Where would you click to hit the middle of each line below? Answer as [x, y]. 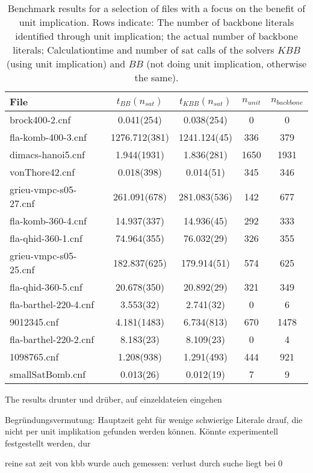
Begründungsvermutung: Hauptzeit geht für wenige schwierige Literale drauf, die [154, 419]
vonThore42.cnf [42, 172]
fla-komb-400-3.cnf [48, 137]
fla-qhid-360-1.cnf [46, 238]
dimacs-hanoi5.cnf [47, 154]
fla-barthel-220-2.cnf [52, 339]
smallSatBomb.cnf [48, 374]
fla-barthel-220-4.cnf [52, 304]
